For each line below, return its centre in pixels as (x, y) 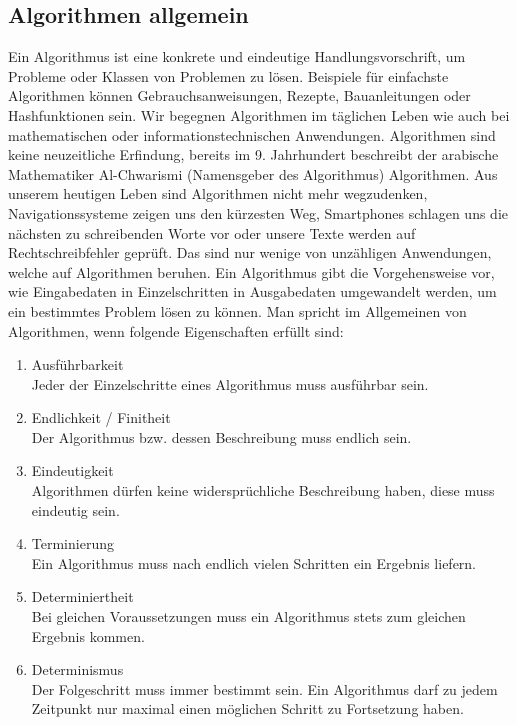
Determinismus (77, 669)
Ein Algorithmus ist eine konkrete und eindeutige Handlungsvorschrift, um (237, 56)
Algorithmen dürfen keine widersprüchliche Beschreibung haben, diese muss (263, 490)
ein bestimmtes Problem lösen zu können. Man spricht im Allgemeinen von (237, 310)
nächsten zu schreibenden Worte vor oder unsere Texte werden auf (212, 232)
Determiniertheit (82, 596)
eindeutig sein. (75, 509)
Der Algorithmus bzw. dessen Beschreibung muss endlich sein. (221, 436)
